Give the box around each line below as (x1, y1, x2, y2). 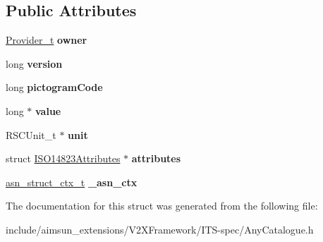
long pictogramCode (6, 80, 103, 95)
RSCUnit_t (6, 127, 56, 142)
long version (6, 56, 63, 71)
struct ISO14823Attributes (6, 151, 121, 166)
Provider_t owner (6, 32, 87, 47)
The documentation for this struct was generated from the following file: (6, 198, 318, 213)
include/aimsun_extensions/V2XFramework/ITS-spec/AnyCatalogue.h (6, 222, 314, 236)
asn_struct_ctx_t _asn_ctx (6, 174, 138, 189)
